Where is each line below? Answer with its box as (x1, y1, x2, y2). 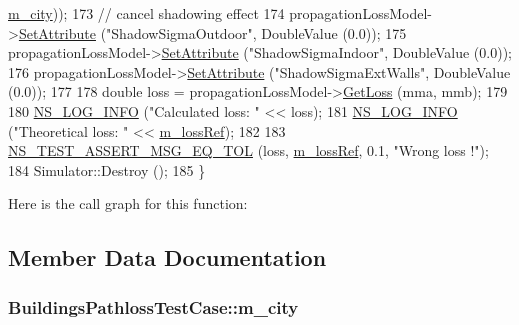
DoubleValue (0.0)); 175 (261, 22, 407, 43)
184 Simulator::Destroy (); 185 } (8, 159, 206, 180)
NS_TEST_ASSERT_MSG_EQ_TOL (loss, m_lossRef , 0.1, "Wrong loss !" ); (8, 140, 489, 161)
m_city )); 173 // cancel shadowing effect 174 (8, 3, 285, 23)
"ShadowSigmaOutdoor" (106, 22, 253, 43)
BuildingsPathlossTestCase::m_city (8, 294, 299, 319)
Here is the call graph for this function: (8, 193, 248, 214)
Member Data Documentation (8, 242, 327, 273)
